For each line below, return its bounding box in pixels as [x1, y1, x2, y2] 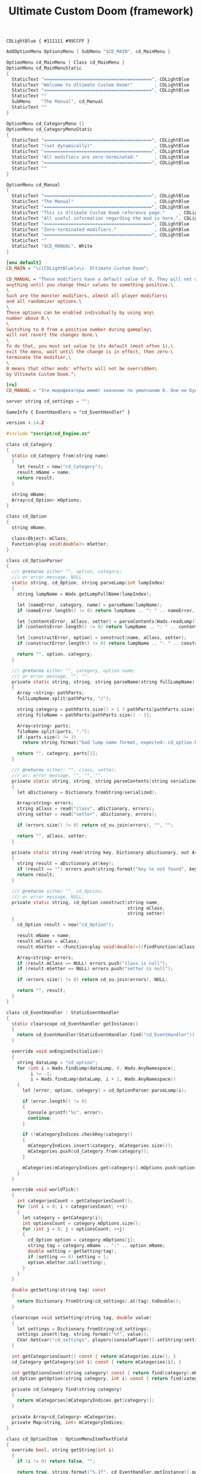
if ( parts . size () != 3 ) [17, 734, 77, 740]
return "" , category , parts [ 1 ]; [17, 750, 98, 757]
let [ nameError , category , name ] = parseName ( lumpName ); [17, 602, 163, 608]
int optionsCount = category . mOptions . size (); [22, 1220, 141, 1226]
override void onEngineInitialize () [11, 1048, 103, 1054]
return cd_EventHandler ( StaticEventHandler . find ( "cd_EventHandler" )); [17, 1032, 198, 1038]
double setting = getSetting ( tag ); [28, 1249, 117, 1255]
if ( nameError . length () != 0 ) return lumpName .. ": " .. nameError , [17, 607, 195, 614]
